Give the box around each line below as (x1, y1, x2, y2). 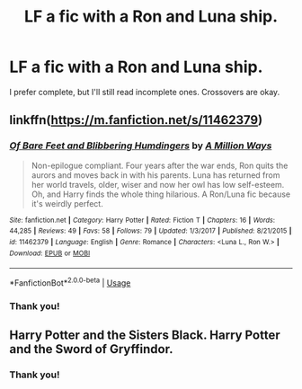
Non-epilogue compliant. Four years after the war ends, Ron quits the (31, 160, 289, 171)
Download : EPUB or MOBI (9, 249, 91, 258)
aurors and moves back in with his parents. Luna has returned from (31, 169, 280, 181)
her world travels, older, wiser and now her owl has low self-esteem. (31, 179, 285, 190)
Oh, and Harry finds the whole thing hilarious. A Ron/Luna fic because (31, 189, 291, 199)
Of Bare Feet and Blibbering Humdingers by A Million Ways (9, 139, 272, 152)
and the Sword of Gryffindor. (9, 341, 173, 357)
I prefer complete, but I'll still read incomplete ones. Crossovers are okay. (9, 86, 280, 97)
